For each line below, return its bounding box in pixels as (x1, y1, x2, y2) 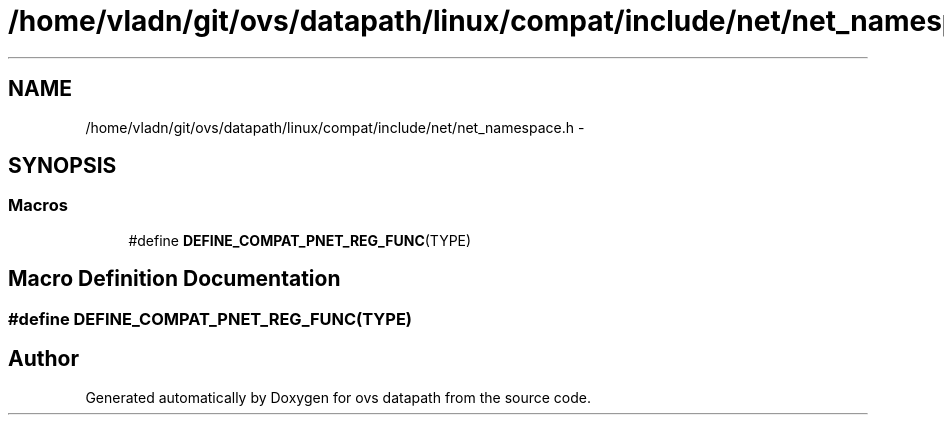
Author (8, 346, 79, 372)
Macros (8, 195, 68, 216)
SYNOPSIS (8, 153, 117, 179)
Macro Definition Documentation (8, 266, 341, 292)
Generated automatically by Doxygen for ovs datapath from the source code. (85, 388, 592, 406)
